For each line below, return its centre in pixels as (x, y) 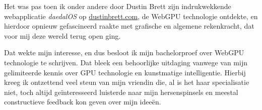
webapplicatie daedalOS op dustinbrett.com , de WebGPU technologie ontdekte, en (131, 16)
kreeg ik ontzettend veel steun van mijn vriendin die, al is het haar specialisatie (127, 82)
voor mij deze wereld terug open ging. (62, 35)
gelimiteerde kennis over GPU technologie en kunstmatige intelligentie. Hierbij (125, 72)
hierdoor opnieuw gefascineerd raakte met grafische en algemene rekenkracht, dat (129, 26)
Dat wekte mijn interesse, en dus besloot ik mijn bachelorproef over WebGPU (124, 52)
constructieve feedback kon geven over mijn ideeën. (83, 102)
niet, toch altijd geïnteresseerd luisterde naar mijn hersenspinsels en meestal (121, 92)
